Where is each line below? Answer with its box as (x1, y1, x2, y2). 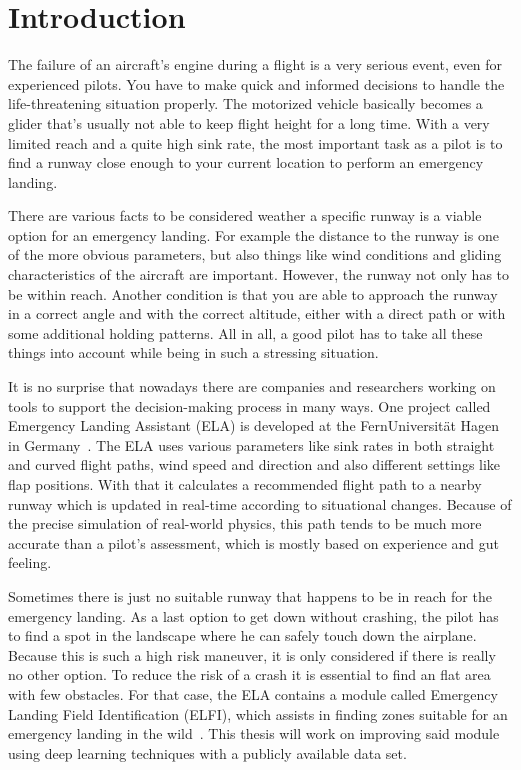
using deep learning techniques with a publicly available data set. (8, 742, 407, 763)
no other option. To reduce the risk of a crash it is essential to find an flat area (8, 664, 491, 685)
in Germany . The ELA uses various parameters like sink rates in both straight (8, 434, 495, 455)
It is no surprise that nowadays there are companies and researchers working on (8, 376, 496, 397)
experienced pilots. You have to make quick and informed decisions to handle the (8, 73, 505, 94)
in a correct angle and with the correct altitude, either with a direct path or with (8, 303, 506, 324)
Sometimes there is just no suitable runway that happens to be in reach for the (8, 585, 492, 606)
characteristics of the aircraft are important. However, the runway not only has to (8, 264, 510, 285)
